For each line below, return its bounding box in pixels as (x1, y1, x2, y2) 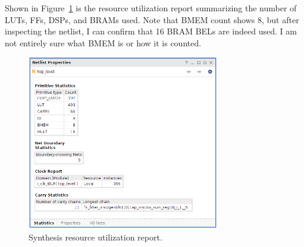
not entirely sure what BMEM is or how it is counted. (5, 36, 202, 49)
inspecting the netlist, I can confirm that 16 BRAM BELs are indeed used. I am (5, 25, 297, 37)
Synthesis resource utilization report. (29, 231, 162, 243)
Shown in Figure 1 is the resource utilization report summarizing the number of (5, 2, 297, 14)
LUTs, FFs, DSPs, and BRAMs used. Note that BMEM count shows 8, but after (5, 13, 299, 26)
